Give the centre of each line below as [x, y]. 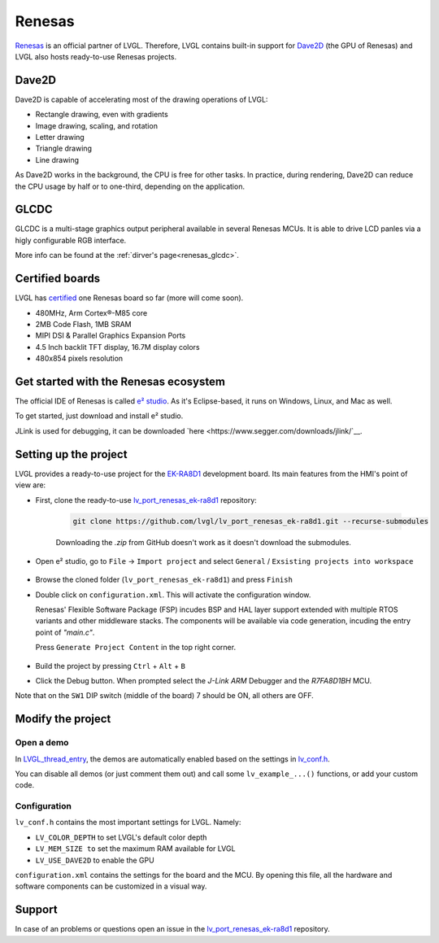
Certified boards [58, 279]
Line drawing [57, 159]
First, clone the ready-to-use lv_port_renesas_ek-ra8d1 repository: [146, 500]
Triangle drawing [64, 148]
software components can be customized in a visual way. [111, 886]
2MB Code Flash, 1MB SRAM [83, 324]
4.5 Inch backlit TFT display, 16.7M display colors [117, 347]
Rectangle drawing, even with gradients [102, 115]
